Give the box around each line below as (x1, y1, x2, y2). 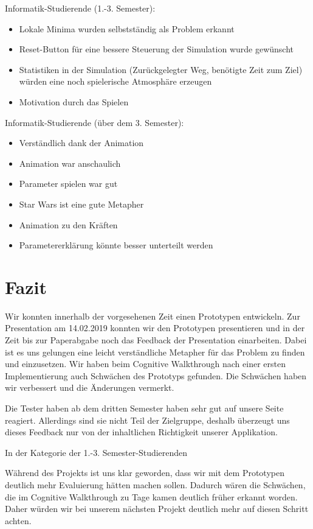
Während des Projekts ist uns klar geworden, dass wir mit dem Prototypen (5, 466, 284, 479)
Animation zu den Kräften (19, 218, 118, 231)
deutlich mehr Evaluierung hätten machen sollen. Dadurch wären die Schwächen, (5, 478, 306, 491)
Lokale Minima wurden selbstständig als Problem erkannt (19, 22, 235, 35)
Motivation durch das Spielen (19, 95, 129, 108)
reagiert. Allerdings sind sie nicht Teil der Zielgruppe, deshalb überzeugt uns (5, 413, 290, 426)
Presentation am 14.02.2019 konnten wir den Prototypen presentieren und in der (5, 321, 305, 334)
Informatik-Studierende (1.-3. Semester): (5, 2, 156, 14)
